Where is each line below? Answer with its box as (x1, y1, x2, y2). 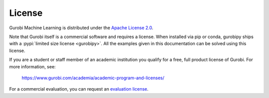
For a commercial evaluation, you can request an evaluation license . (9, 86, 149, 92)
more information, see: (9, 63, 56, 69)
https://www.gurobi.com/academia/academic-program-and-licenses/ (21, 75, 164, 81)
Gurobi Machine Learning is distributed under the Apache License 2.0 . (9, 25, 154, 31)
